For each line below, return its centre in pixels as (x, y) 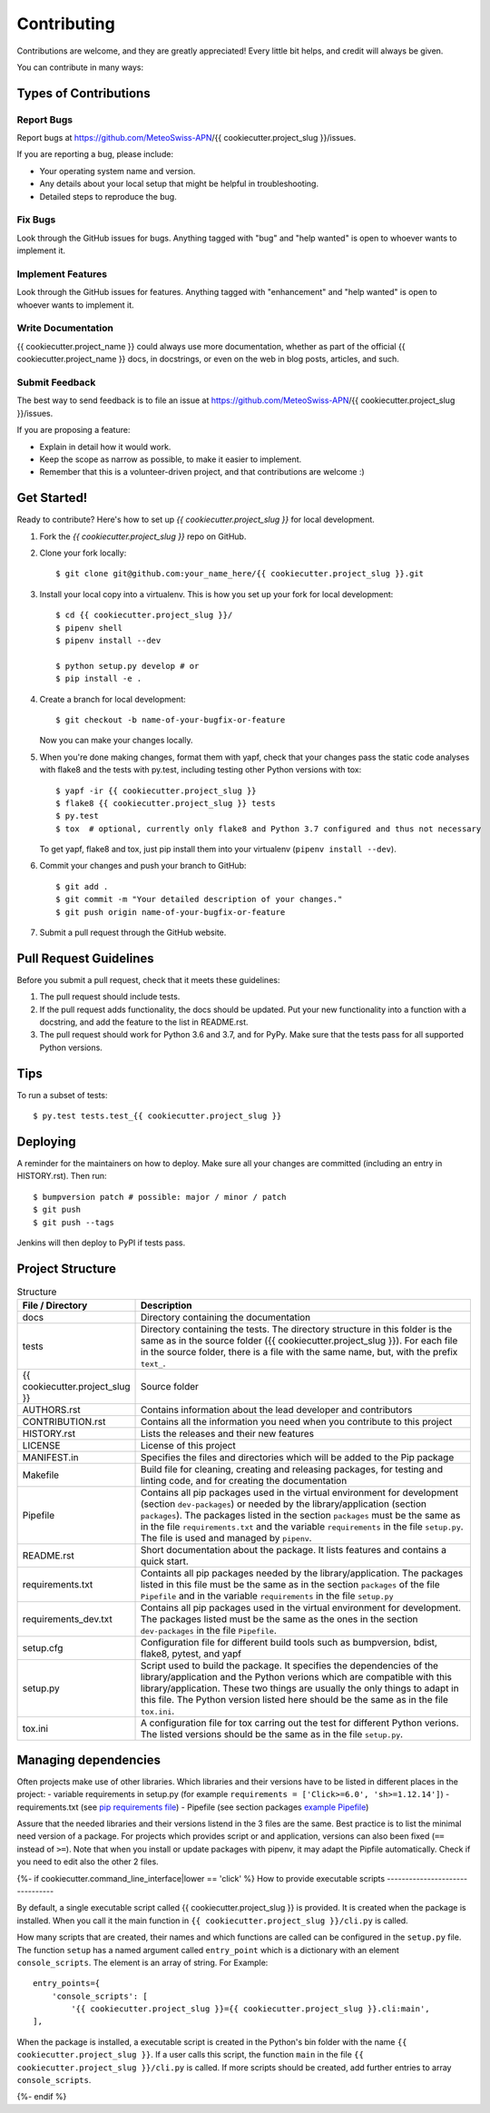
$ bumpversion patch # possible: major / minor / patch (160, 1197)
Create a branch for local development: (113, 699)
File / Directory (55, 1305)
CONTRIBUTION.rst (64, 1422)
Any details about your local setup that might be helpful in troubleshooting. (179, 184)
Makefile (40, 1475)
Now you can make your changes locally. (116, 741)
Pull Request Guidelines (85, 958)
